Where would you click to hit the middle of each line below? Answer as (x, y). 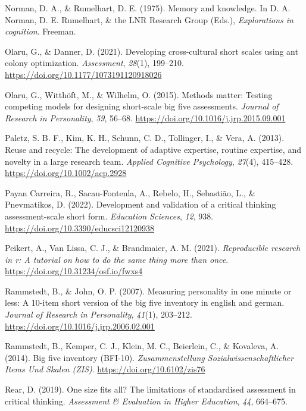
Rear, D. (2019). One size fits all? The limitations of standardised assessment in (150, 389)
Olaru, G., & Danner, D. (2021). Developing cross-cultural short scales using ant (152, 51)
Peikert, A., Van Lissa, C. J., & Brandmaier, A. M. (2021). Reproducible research (153, 248)
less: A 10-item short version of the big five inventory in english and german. (145, 302)
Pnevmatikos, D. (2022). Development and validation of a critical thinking (140, 204)
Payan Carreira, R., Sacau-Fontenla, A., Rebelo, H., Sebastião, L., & (130, 192)
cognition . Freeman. (40, 31)
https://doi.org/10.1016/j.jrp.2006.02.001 (80, 326)
